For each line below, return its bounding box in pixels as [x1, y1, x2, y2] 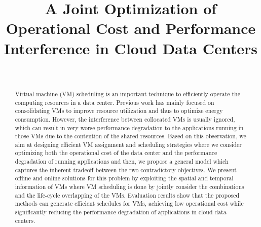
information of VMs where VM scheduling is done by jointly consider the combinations [15, 182, 244, 191]
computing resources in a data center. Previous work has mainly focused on [15, 98, 214, 106]
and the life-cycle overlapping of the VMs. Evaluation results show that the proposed [15, 191, 240, 199]
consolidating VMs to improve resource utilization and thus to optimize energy [15, 106, 223, 115]
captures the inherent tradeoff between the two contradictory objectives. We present [15, 165, 237, 174]
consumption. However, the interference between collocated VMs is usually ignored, [15, 115, 235, 123]
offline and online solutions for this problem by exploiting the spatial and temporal [15, 174, 234, 182]
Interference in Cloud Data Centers [4, 37, 257, 58]
